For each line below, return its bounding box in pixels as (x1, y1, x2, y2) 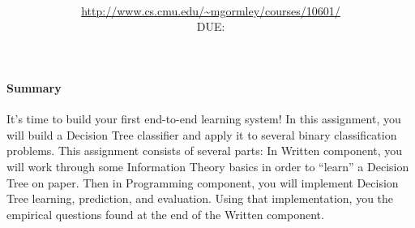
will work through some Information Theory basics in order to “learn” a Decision (6, 157, 409, 174)
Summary (6, 79, 62, 96)
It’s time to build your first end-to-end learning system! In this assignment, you (6, 110, 401, 127)
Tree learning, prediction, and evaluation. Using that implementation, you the (6, 190, 394, 207)
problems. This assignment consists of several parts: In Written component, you (6, 142, 403, 159)
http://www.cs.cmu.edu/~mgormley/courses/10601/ (81, 2, 340, 19)
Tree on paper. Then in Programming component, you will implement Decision (6, 174, 399, 191)
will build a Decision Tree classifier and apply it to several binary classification (6, 126, 397, 143)
